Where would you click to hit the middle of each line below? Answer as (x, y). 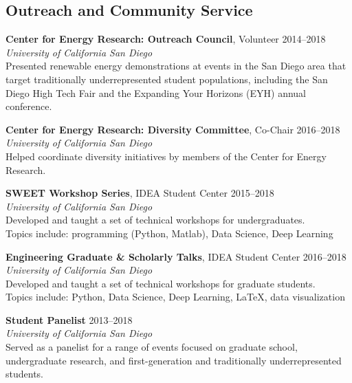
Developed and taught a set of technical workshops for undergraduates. (155, 220)
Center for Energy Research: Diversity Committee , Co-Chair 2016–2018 (173, 129)
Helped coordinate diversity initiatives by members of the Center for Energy (166, 156)
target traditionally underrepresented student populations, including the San (167, 79)
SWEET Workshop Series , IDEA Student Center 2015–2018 (140, 193)
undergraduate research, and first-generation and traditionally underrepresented (174, 360)
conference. (29, 106)
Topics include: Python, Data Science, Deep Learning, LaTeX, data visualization (175, 297)
